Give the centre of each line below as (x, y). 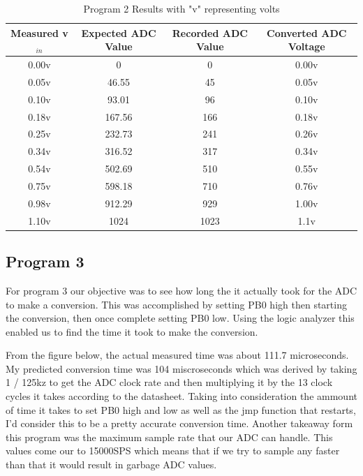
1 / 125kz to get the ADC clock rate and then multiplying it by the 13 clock (169, 382)
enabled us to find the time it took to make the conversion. (132, 331)
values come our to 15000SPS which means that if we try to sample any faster (173, 451)
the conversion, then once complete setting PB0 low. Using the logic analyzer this (180, 318)
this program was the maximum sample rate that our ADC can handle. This (169, 437)
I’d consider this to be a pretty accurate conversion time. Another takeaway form (179, 423)
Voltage (306, 46)
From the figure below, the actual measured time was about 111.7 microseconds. (177, 355)
